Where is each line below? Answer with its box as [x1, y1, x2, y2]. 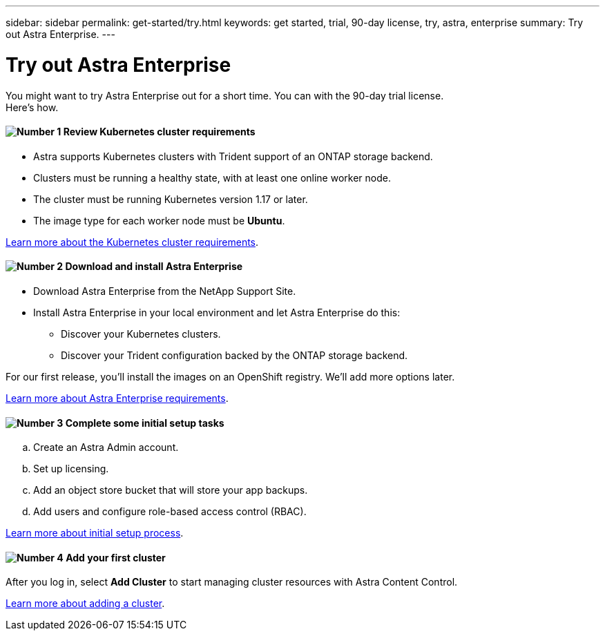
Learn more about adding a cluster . [6, 597, 165, 610]
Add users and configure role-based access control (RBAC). [33, 505, 307, 518]
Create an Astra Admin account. [33, 441, 179, 454]
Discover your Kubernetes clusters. [61, 327, 221, 340]
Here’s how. [6, 101, 59, 113]
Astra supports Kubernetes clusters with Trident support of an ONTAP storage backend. [33, 150, 433, 162]
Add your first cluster [66, 551, 166, 563]
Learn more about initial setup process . [6, 527, 184, 539]
